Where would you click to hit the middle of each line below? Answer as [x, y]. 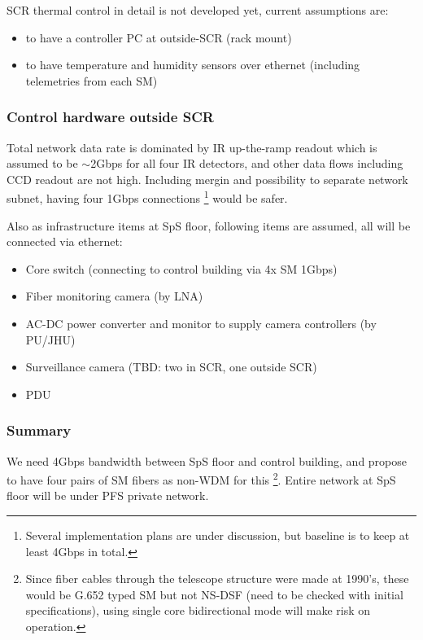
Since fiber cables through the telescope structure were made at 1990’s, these [217, 579]
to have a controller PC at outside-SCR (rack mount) [159, 37]
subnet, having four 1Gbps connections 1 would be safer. [147, 197]
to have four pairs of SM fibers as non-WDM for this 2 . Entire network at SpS [201, 478]
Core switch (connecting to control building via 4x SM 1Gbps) [181, 268]
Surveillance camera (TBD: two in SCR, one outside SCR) [171, 367]
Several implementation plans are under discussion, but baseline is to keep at [218, 535]
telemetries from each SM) [92, 80]
